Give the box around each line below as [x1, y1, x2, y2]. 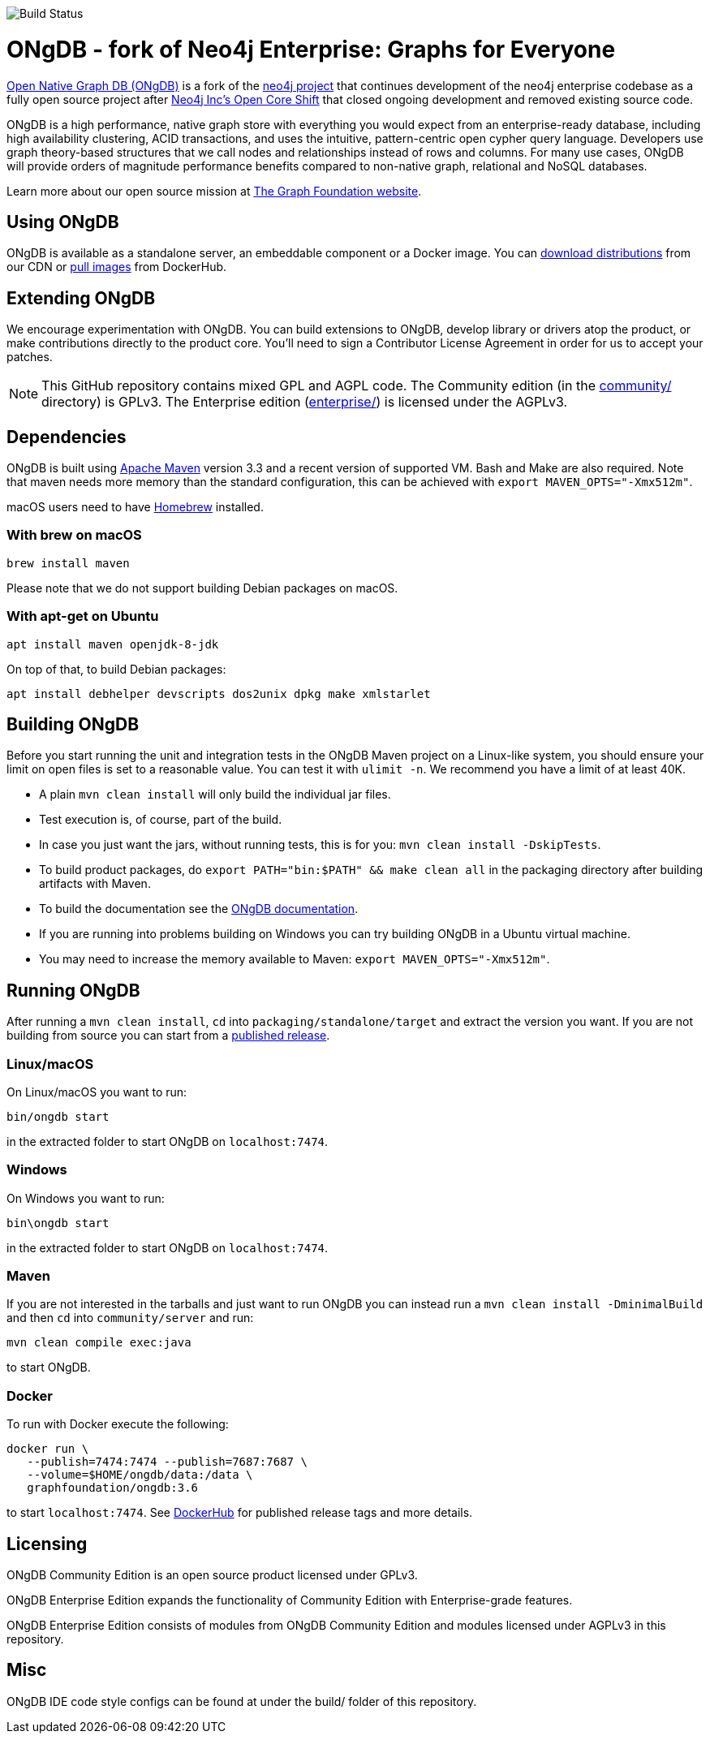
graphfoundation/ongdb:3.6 [27, 1481, 199, 1495]
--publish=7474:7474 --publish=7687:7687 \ [27, 1455, 308, 1469]
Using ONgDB [6, 211, 119, 232]
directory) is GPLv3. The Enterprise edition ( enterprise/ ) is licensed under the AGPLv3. [41, 394, 568, 411]
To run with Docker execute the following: [6, 1417, 229, 1432]
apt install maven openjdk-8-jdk [6, 637, 219, 651]
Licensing [6, 1533, 88, 1554]
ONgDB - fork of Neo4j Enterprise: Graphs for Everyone [6, 35, 616, 63]
